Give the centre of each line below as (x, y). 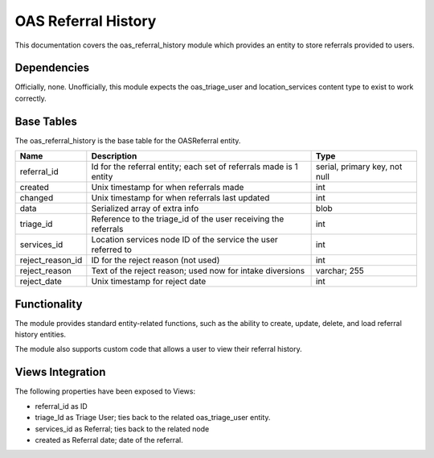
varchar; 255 (340, 271)
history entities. (41, 335)
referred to (112, 250)
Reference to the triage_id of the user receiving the (188, 219)
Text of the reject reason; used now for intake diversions (198, 271)
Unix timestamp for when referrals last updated (180, 198)
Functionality (49, 304)
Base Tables (46, 121)
